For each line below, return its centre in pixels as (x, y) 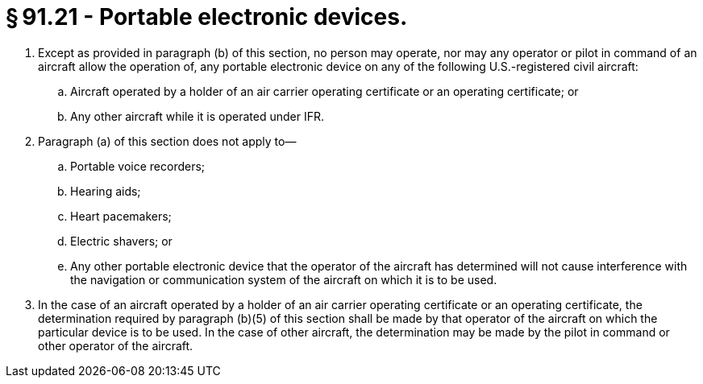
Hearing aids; (106, 191)
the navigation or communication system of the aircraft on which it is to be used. (284, 279)
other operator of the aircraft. (116, 345)
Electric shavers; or (121, 241)
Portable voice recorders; (138, 166)
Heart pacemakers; (121, 216)
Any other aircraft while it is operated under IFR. (197, 116)
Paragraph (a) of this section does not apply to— (167, 141)
